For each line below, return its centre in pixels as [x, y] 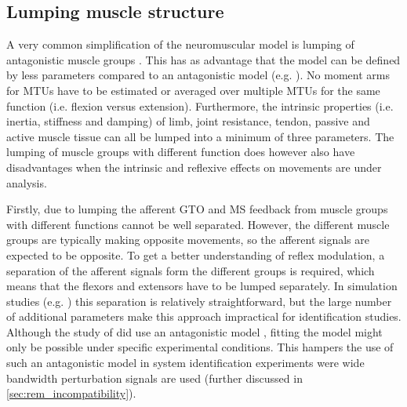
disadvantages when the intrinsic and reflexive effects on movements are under [194, 167]
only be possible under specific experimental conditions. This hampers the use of [200, 347]
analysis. [27, 182]
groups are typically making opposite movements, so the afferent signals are [188, 240]
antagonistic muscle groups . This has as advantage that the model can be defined [203, 59]
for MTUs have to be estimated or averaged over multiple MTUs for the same [193, 90]
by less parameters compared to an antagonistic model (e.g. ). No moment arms [198, 75]
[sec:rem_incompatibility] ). [71, 393]
